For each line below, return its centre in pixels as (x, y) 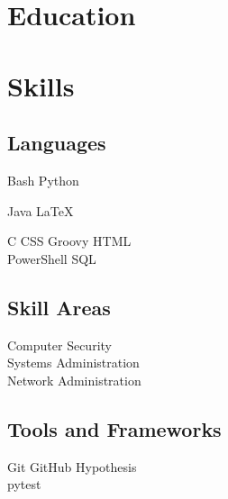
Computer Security (59, 345)
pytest (24, 484)
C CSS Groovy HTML (69, 241)
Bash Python (43, 180)
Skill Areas (59, 307)
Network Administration (74, 380)
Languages (57, 143)
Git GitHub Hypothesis (72, 466)
